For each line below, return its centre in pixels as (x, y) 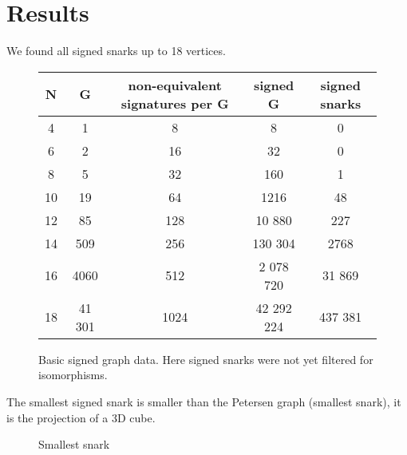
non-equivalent (175, 85)
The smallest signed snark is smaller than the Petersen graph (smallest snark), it (204, 401)
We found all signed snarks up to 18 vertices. (116, 51)
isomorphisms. (73, 375)
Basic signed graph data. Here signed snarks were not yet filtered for (206, 359)
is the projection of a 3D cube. (81, 417)
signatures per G (175, 103)
